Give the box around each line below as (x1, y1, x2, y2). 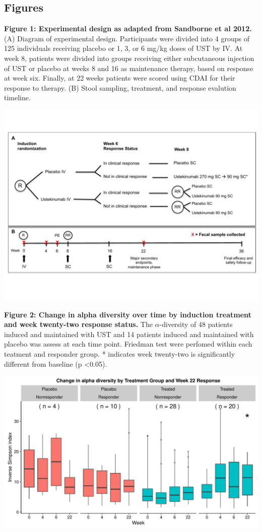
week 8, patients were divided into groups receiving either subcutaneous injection (4, 52, 254, 63)
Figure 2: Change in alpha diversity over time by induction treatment (4, 309, 251, 319)
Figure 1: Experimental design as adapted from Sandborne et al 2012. (4, 23, 252, 34)
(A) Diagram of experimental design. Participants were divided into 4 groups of (4, 33, 249, 43)
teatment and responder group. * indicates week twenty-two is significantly (4, 348, 235, 359)
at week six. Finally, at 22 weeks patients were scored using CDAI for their (4, 73, 235, 83)
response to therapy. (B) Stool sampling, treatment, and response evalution (4, 82, 236, 93)
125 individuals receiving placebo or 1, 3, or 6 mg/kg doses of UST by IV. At (4, 43, 243, 53)
